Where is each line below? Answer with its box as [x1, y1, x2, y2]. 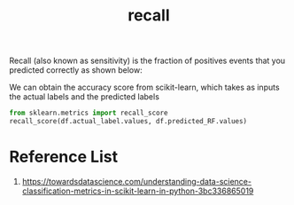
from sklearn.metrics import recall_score [9, 108, 168, 118]
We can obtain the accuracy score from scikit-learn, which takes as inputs [9, 82, 281, 93]
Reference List [9, 147, 118, 167]
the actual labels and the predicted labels [9, 91, 159, 102]
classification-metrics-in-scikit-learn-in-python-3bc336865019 [21, 185, 254, 196]
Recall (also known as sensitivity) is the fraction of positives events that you [9, 55, 286, 67]
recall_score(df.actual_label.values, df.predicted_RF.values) [9, 117, 248, 126]
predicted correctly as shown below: [9, 65, 143, 75]
